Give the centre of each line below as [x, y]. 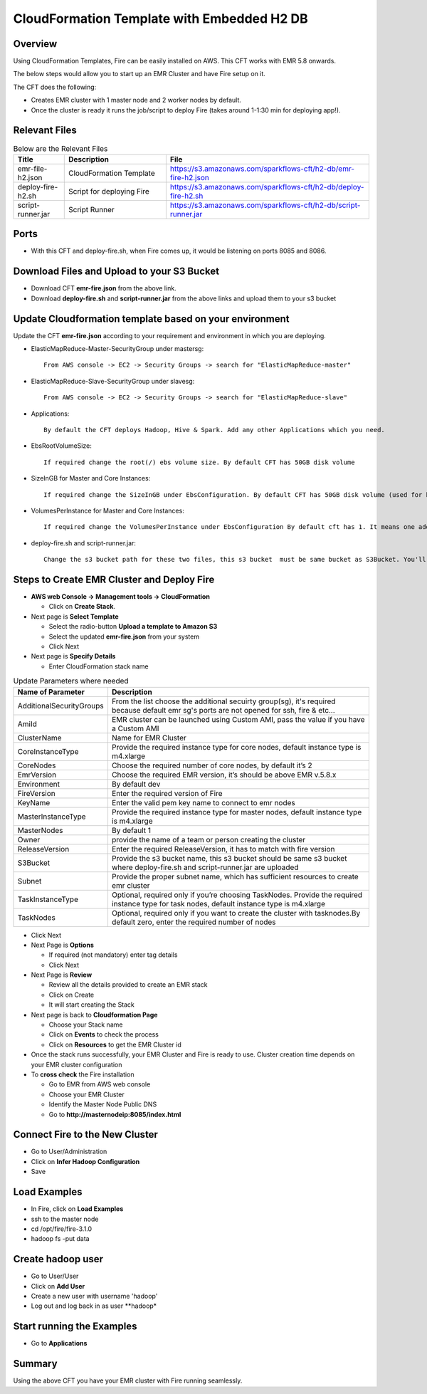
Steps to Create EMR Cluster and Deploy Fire [114, 579]
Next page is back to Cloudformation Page [94, 1015]
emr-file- [32, 169]
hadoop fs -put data [60, 1239]
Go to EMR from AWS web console [100, 1084]
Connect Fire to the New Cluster [85, 1134]
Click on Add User [58, 1286]
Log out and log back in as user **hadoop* [94, 1306]
